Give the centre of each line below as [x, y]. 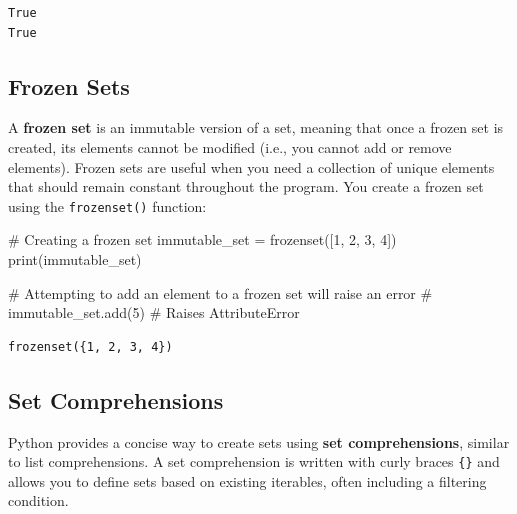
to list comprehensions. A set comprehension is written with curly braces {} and [254, 461]
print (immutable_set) [75, 259]
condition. [38, 500]
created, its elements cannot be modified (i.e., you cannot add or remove [230, 146]
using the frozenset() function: [107, 205]
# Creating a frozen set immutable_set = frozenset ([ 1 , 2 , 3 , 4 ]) [202, 239]
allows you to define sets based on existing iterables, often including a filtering [247, 480]
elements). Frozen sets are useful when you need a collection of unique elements [251, 166]
